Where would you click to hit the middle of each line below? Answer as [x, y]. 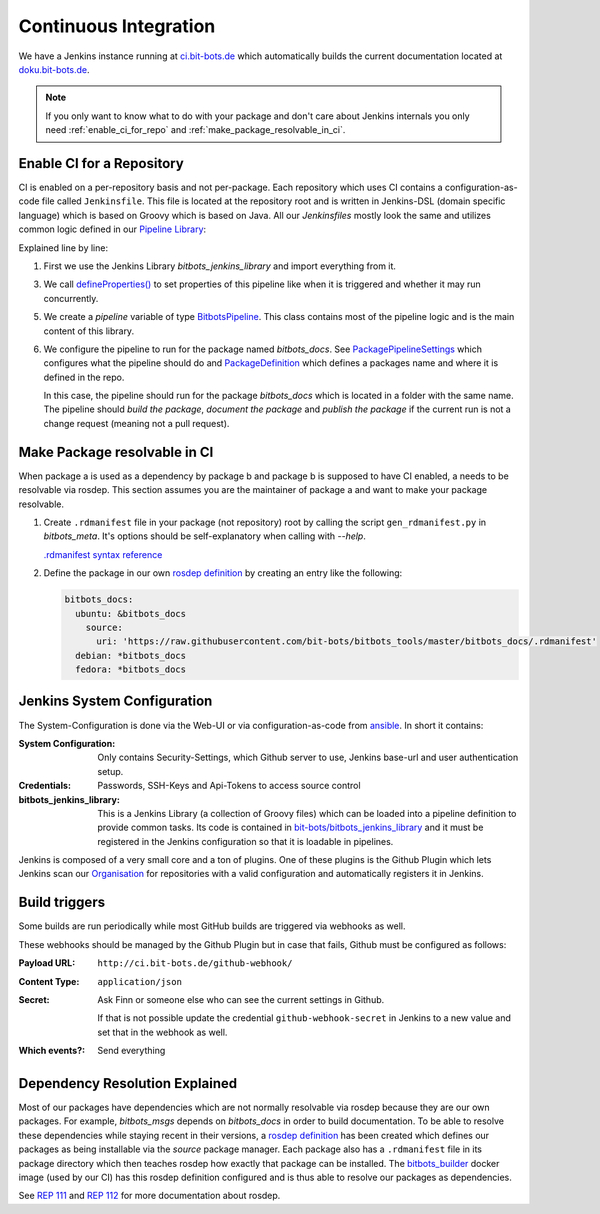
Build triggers [61, 902]
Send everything [131, 1051]
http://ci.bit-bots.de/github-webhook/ [195, 963]
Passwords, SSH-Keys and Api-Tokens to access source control [229, 786]
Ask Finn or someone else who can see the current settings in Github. [241, 999]
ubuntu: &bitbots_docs [131, 613]
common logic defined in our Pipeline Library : [112, 229]
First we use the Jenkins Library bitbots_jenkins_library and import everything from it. [220, 266]
